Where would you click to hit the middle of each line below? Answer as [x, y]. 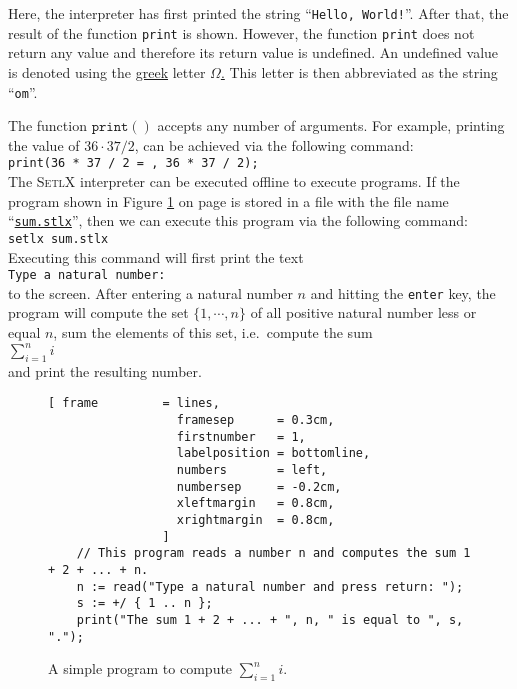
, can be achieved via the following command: [274, 144]
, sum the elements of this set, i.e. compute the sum [213, 332]
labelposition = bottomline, [273, 453]
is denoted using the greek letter [107, 71]
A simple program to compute [140, 668]
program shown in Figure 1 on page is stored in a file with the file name [228, 200]
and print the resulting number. [105, 370]
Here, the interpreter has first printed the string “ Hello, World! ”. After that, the [258, 13]
